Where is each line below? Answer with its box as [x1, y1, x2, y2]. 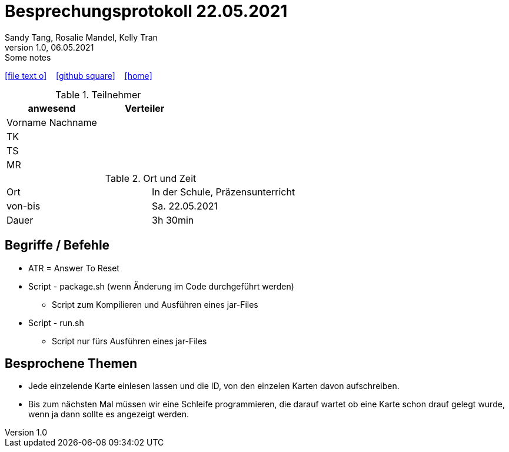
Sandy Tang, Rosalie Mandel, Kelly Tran [5, 32, 158, 42]
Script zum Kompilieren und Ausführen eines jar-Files [52, 299, 258, 310]
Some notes [5, 52, 51, 62]
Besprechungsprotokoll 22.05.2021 [5, 1, 288, 21]
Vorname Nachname [6, 116, 97, 128]
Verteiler [125, 102, 165, 114]
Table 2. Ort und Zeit [105, 172, 197, 184]
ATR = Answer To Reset [28, 262, 119, 273]
